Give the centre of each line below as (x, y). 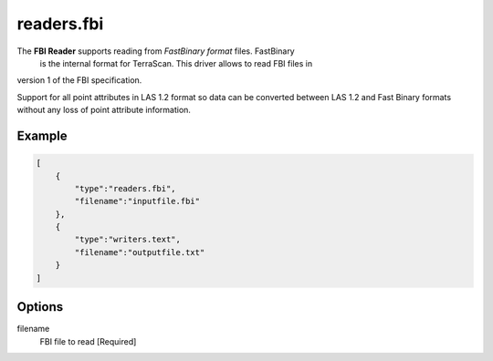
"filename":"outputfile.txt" (140, 252)
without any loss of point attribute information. (104, 110)
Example (42, 135)
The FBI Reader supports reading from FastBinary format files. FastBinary (156, 51)
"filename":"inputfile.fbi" (137, 201)
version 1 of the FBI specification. (79, 80)
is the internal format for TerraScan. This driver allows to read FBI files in (176, 63)
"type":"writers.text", (128, 240)
